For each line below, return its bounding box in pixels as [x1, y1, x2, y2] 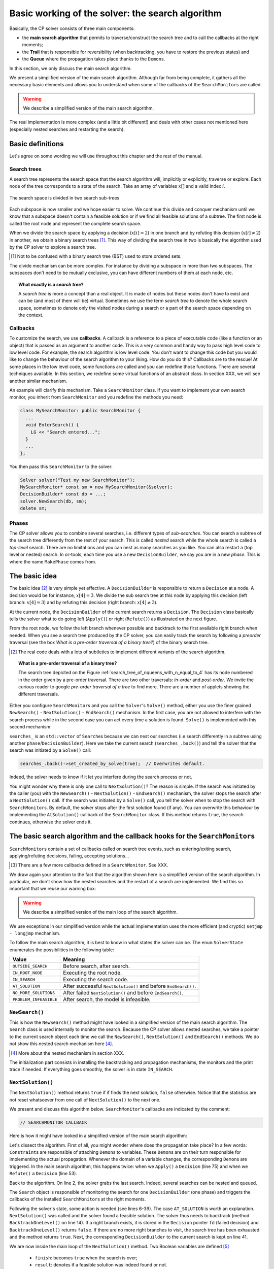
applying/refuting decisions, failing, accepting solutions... [9, 853, 129, 859]
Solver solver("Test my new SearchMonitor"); [20, 477, 135, 483]
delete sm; [20, 506, 47, 511]
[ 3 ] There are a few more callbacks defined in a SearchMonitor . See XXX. [11, 862, 168, 868]
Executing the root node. [63, 970, 122, 977]
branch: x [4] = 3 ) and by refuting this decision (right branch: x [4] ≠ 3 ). [9, 599, 158, 606]
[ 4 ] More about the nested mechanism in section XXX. [11, 1050, 124, 1056]
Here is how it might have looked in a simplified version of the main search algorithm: [9, 1132, 187, 1139]
